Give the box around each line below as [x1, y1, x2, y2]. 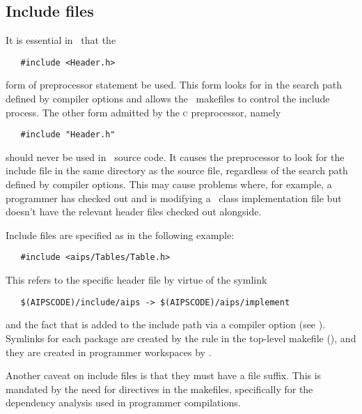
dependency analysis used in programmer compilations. [6, 395, 241, 410]
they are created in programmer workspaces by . [6, 344, 212, 359]
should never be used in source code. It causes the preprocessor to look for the [6, 149, 345, 164]
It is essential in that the [6, 33, 116, 47]
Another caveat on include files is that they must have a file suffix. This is [6, 368, 322, 383]
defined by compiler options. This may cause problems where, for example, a [6, 177, 332, 192]
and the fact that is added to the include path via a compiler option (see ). [6, 317, 326, 332]
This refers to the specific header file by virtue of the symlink [6, 273, 267, 287]
